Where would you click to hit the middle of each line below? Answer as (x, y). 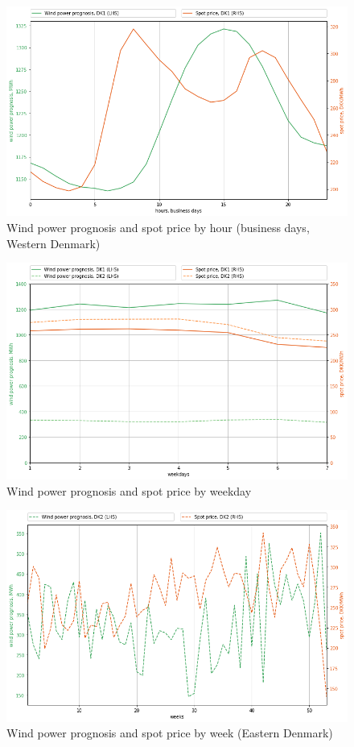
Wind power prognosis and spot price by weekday (129, 490)
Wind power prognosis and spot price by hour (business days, (158, 228)
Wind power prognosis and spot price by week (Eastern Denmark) (170, 733)
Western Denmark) (54, 243)
